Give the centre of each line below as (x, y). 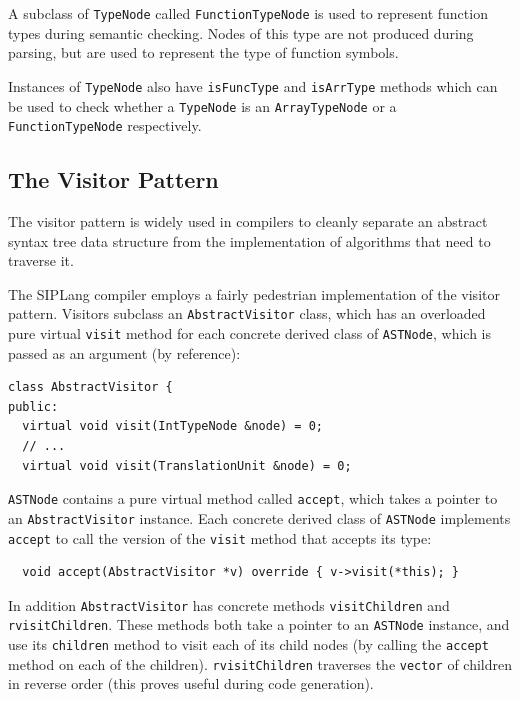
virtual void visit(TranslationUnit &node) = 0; (187, 465)
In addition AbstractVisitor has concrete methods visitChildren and (229, 604)
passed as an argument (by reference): (124, 352)
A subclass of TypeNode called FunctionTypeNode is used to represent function (248, 13)
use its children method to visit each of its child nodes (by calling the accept (248, 644)
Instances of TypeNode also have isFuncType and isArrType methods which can (253, 85)
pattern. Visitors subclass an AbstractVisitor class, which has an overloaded (247, 313)
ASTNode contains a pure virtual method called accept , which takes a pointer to (253, 498)
